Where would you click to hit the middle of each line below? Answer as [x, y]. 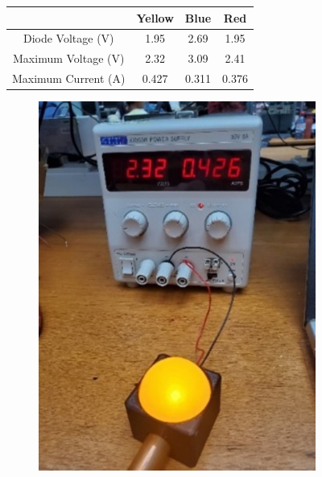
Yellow [155, 17]
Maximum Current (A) [69, 78]
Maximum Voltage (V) [69, 58]
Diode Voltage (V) [68, 38]
